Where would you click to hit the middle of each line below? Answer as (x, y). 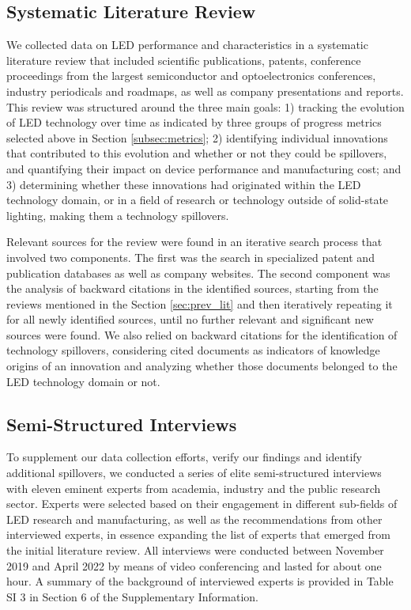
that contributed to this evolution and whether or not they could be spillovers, (197, 153)
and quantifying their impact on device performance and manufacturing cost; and (204, 168)
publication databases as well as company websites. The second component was (198, 273)
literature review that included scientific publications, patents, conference (184, 60)
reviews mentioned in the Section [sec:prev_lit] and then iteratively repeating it (200, 303)
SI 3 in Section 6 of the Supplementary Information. (133, 596)
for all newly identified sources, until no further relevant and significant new (190, 319)
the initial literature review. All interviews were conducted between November (195, 550)
